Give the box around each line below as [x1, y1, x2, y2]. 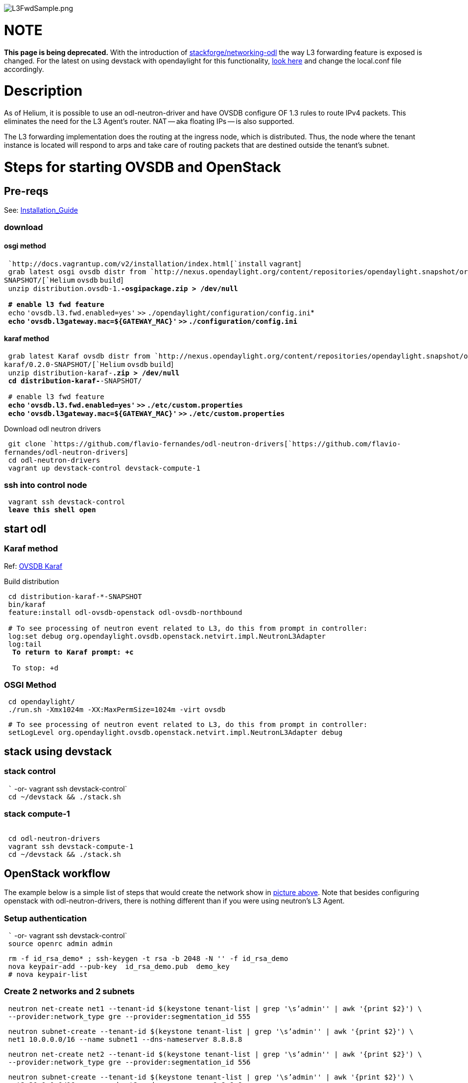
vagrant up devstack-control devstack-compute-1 [8, 464, 201, 472]
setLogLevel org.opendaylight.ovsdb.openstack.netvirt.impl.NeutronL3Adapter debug [8, 728, 343, 737]
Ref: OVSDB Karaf [4, 561, 62, 570]
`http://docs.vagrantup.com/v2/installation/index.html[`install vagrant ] [8, 259, 301, 268]
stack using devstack [4, 745, 112, 758]
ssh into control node [4, 480, 87, 490]
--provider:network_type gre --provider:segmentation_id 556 [8, 1058, 251, 1066]
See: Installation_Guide [4, 205, 78, 214]
